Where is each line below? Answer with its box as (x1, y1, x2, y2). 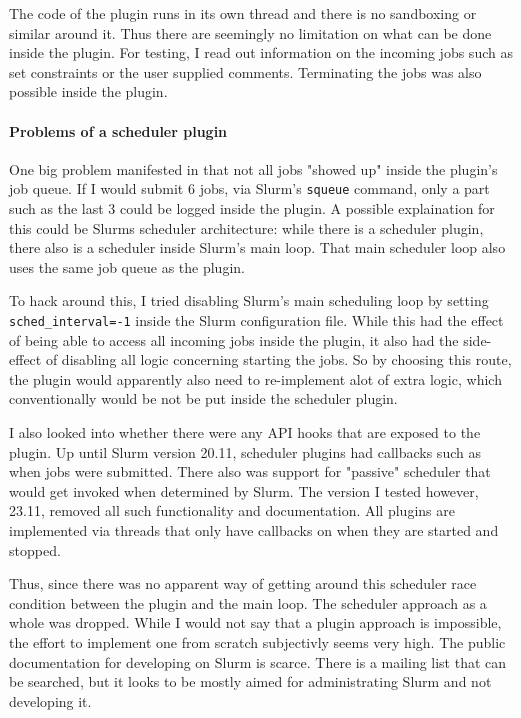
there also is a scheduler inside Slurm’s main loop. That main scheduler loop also (9, 237, 506, 258)
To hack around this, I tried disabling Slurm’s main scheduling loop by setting (9, 290, 489, 311)
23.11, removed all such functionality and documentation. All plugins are (9, 500, 455, 521)
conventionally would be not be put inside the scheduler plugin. (9, 388, 398, 409)
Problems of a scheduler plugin (9, 120, 228, 141)
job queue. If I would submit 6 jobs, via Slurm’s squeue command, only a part (9, 178, 490, 199)
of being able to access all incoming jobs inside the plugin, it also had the (9, 329, 459, 350)
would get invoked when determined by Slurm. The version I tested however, (9, 480, 479, 501)
